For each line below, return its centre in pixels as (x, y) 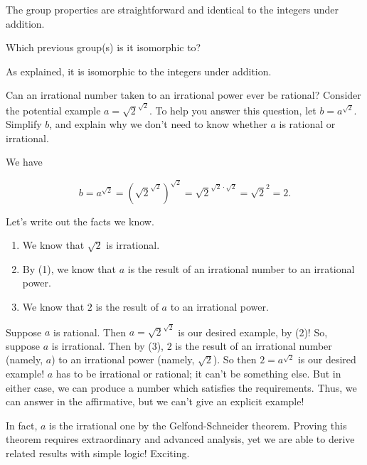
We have (24, 162)
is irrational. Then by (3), (108, 345)
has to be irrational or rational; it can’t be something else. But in (198, 373)
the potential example (53, 110)
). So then (235, 359)
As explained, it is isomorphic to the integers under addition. (139, 71)
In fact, (22, 425)
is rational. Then (90, 332)
